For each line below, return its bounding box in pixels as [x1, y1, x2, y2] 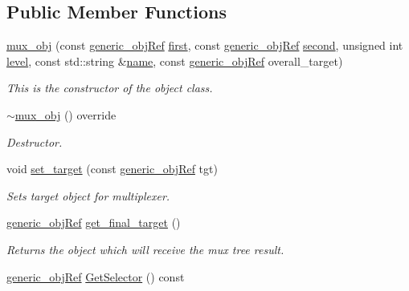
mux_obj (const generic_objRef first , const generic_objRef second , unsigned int [6, 37, 403, 54]
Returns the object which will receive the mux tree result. [6, 240, 284, 257]
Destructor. [6, 133, 63, 150]
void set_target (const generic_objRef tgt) [6, 160, 218, 177]
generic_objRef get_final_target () [6, 214, 181, 231]
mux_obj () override [14, 106, 117, 123]
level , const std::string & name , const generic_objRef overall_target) [6, 52, 343, 69]
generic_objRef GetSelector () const [6, 268, 185, 285]
